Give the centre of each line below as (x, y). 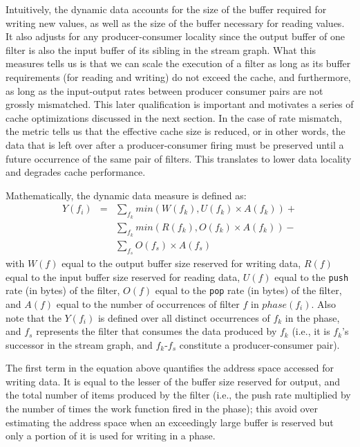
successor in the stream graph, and (79, 344)
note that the (34, 317)
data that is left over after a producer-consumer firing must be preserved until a (175, 144)
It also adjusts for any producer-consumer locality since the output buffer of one (175, 36)
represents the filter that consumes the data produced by (157, 331)
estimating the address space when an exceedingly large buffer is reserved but (170, 422)
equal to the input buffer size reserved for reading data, (123, 276)
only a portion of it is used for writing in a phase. (111, 436)
